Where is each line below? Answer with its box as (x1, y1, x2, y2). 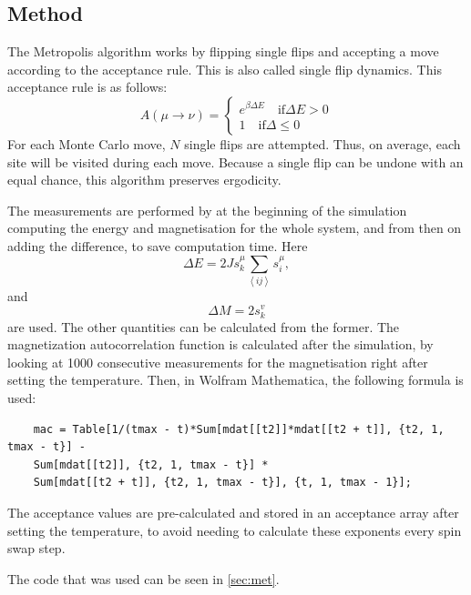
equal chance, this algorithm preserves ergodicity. (7, 170, 282, 189)
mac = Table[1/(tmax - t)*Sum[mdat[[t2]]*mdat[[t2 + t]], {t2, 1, (33, 422, 445, 436)
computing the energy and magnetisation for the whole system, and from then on (7, 218, 462, 237)
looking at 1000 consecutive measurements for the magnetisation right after (7, 352, 428, 371)
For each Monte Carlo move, (7, 134, 166, 153)
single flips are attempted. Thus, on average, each (184, 134, 461, 153)
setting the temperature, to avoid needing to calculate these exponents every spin (7, 520, 462, 540)
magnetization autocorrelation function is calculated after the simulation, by (7, 335, 434, 354)
